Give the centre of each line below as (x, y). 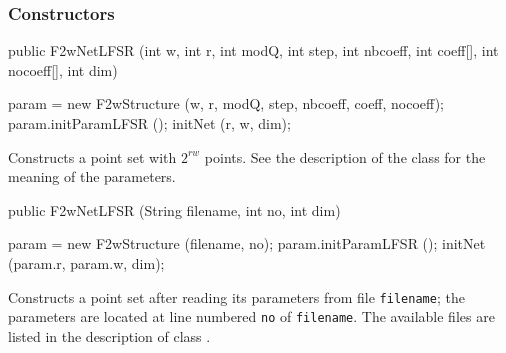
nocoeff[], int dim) (63, 69)
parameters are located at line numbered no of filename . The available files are (251, 316)
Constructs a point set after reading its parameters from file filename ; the (236, 296)
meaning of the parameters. (92, 176)
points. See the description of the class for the (345, 156)
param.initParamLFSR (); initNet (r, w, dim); (149, 123)
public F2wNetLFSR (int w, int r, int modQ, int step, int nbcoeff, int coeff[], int (253, 50)
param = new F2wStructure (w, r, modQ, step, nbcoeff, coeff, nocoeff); (226, 103)
